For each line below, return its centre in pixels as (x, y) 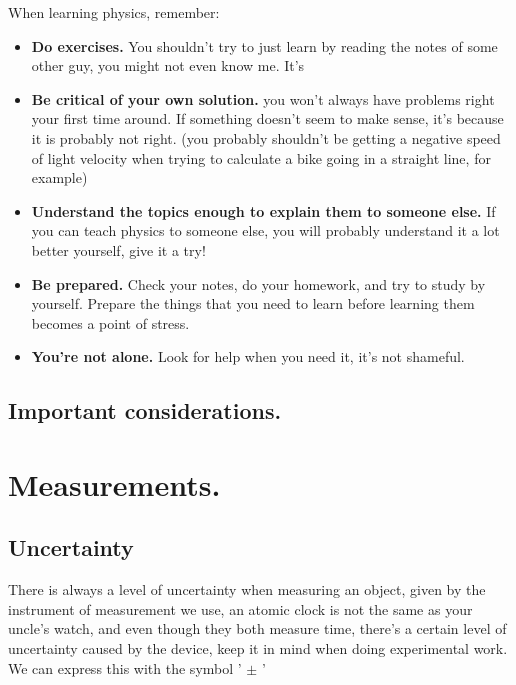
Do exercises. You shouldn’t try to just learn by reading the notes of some (264, 45)
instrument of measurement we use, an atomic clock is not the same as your (240, 608)
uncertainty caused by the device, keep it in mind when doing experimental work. (258, 648)
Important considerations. (145, 410)
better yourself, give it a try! (118, 249)
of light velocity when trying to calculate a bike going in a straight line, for (261, 157)
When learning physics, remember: (114, 12)
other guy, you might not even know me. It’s (168, 65)
